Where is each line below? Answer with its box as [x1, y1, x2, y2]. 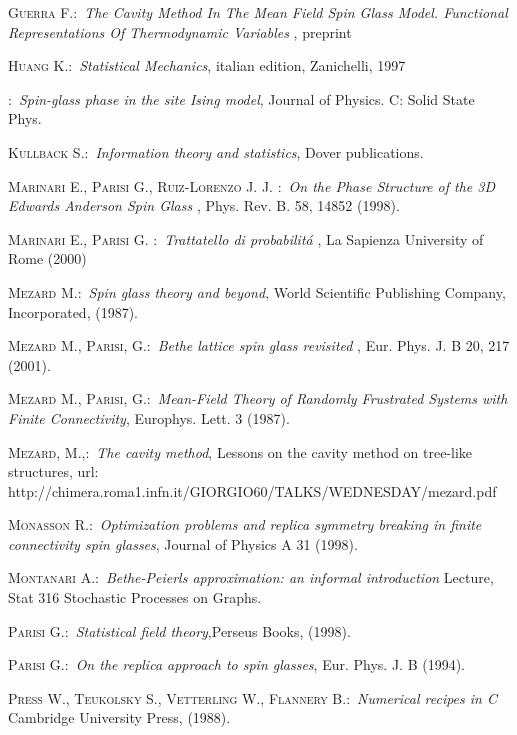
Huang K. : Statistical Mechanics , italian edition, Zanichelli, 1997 [8, 55, 406, 76]
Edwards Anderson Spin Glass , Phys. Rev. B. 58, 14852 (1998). [8, 195, 400, 216]
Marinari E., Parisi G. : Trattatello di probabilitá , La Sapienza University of [8, 228, 484, 249]
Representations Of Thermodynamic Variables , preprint [8, 21, 352, 42]
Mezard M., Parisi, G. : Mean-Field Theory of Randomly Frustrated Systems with [8, 388, 508, 409]
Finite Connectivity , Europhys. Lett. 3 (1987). [8, 407, 290, 428]
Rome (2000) [8, 248, 87, 269]
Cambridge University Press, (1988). [8, 707, 231, 728]
